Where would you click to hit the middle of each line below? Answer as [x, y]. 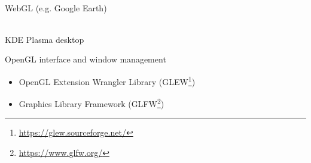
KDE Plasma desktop [45, 39]
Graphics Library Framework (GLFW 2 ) [92, 103]
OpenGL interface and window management [86, 59]
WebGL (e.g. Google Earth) [56, 7]
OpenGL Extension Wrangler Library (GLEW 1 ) [107, 80]
